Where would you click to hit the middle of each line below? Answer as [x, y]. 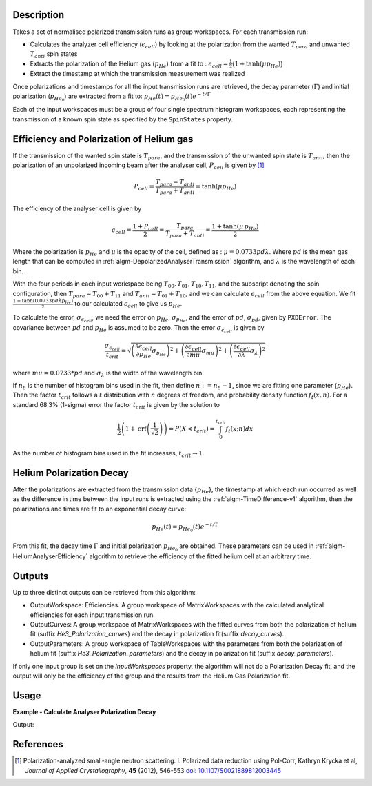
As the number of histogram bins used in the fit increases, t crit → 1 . [108, 454]
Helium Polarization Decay [71, 473]
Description [39, 15]
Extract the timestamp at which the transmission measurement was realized [137, 74]
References [38, 744]
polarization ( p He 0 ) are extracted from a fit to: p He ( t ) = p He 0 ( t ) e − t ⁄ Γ [112, 97]
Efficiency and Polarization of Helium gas [103, 139]
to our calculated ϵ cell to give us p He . [128, 304]
